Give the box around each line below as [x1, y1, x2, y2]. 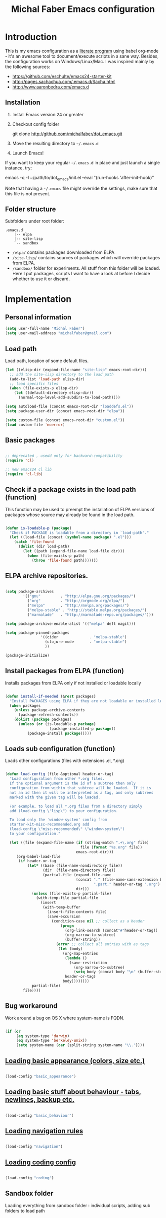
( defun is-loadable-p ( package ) [5, 526, 72, 531]
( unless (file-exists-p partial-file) [31, 891, 112, 896]
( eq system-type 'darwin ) [16, 1033, 70, 1039]
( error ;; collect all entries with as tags [56, 942, 149, 947]
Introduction [5, 31, 57, 43]
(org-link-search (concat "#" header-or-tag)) [65, 928, 158, 933]
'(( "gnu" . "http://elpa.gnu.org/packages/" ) [23, 594, 136, 599]
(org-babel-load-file [16, 854, 61, 859]
